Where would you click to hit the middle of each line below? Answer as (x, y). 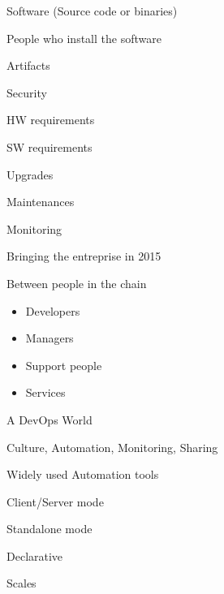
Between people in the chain (77, 283)
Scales (22, 583)
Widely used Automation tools (83, 474)
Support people (64, 365)
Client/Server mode (55, 501)
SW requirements (50, 146)
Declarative (35, 555)
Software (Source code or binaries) (92, 11)
